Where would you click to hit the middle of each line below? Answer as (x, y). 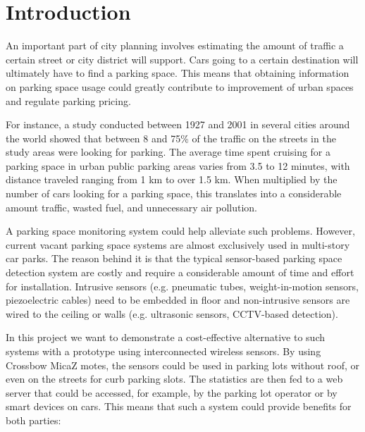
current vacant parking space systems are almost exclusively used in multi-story (178, 244)
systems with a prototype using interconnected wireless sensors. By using (163, 351)
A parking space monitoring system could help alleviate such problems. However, (180, 231)
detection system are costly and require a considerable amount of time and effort (180, 272)
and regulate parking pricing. (68, 100)
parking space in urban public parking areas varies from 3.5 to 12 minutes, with (178, 165)
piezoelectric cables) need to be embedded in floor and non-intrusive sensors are (178, 300)
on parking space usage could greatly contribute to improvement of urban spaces (180, 86)
